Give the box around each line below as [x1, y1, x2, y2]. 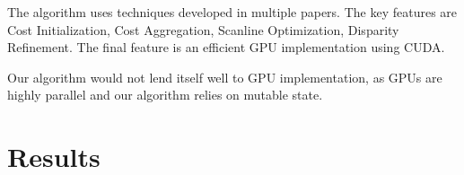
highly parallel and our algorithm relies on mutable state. [7, 85, 323, 104]
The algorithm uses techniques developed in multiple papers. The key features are [7, 3, 458, 21]
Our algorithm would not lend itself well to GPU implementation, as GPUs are [7, 67, 442, 86]
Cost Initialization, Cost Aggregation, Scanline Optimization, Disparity [7, 20, 399, 39]
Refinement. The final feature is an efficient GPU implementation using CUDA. [7, 38, 445, 57]
